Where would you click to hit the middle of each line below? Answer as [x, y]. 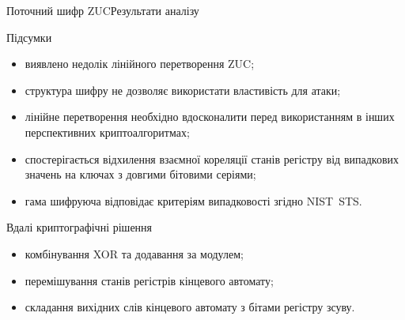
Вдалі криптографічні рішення [79, 227]
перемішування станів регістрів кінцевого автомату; [149, 280]
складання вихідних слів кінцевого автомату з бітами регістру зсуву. [190, 307]
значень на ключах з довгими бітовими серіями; [140, 174]
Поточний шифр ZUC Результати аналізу [103, 10]
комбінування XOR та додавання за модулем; [134, 253]
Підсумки [29, 37]
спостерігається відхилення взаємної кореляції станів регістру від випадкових [212, 158]
